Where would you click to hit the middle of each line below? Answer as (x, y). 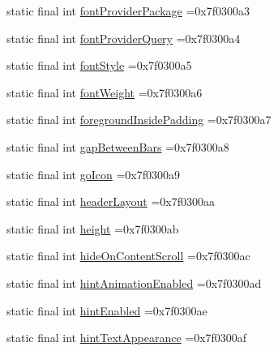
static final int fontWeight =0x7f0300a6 (105, 92)
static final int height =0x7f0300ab (93, 228)
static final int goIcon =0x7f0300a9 (93, 174)
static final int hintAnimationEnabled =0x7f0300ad (134, 283)
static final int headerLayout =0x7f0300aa (111, 201)
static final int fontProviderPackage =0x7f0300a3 (128, 11)
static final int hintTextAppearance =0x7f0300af (127, 338)
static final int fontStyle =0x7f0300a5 (99, 65)
